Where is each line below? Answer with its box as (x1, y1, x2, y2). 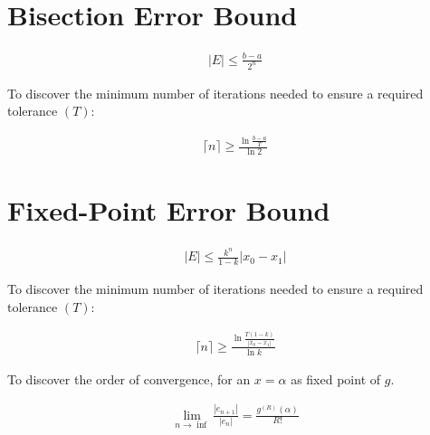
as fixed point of (291, 369, 381, 388)
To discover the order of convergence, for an (7, 369, 251, 388)
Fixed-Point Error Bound (7, 192, 330, 229)
